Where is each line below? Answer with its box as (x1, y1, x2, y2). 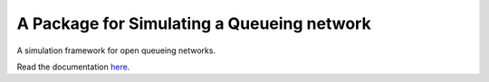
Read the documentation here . (16, 61, 130, 72)
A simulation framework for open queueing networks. (16, 45, 216, 56)
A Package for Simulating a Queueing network (16, 14, 371, 33)
